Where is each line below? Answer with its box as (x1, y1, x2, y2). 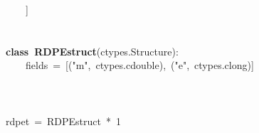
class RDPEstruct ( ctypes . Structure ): (6, 43, 179, 58)
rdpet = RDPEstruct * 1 (6, 113, 121, 128)
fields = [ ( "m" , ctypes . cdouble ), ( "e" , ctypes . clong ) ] (26, 58, 254, 73)
